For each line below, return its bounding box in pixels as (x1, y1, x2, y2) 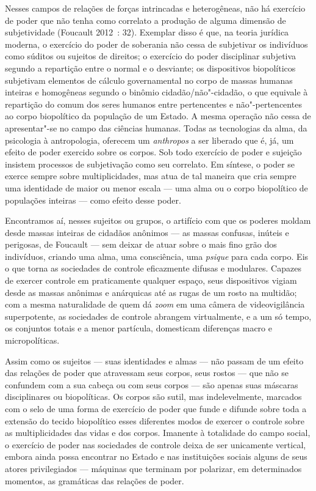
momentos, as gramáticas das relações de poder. (5, 474, 184, 487)
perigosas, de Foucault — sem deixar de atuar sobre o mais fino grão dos (5, 238, 277, 251)
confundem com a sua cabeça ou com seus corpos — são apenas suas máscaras (5, 378, 298, 391)
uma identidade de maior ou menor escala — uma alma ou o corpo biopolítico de (5, 181, 308, 194)
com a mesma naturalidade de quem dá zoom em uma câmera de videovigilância (5, 298, 305, 311)
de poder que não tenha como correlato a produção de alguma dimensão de (5, 13, 286, 26)
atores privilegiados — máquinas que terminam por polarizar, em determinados (5, 462, 302, 474)
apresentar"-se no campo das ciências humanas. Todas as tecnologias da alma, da (5, 121, 307, 134)
